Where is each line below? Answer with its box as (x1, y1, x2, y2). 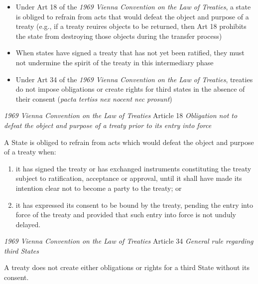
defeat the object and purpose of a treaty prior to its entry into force (4, 120, 212, 130)
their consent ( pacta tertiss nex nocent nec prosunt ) (15, 93, 172, 104)
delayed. (15, 219, 41, 229)
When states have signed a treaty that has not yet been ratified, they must (15, 47, 245, 58)
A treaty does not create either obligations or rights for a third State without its (4, 262, 250, 273)
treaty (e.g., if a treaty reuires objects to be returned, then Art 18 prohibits (15, 21, 247, 31)
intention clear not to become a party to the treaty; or (15, 182, 182, 193)
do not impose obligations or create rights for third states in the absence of (15, 84, 245, 94)
